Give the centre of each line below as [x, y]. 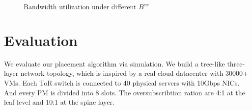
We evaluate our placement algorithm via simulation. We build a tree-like [114, 63]
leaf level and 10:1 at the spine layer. [59, 102]
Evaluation [41, 40]
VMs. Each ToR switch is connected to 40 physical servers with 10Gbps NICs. [122, 82]
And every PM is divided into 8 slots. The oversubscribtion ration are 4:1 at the [125, 92]
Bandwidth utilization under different [80, 6]
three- [236, 63]
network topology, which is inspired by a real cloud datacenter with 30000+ [134, 73]
